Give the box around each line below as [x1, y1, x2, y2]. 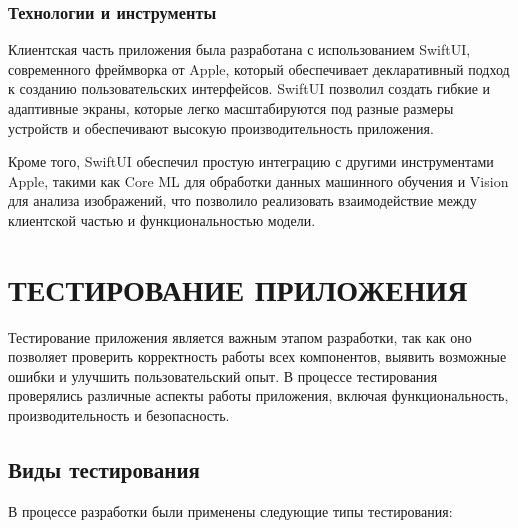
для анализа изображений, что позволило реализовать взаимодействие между [8, 190, 477, 211]
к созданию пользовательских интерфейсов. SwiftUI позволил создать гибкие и [8, 78, 491, 99]
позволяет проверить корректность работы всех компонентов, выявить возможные [8, 346, 507, 367]
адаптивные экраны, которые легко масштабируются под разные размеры [8, 98, 454, 118]
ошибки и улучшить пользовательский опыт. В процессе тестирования [8, 365, 438, 386]
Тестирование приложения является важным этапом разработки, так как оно [8, 326, 472, 347]
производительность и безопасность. [8, 405, 230, 426]
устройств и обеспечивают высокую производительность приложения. [8, 117, 434, 138]
